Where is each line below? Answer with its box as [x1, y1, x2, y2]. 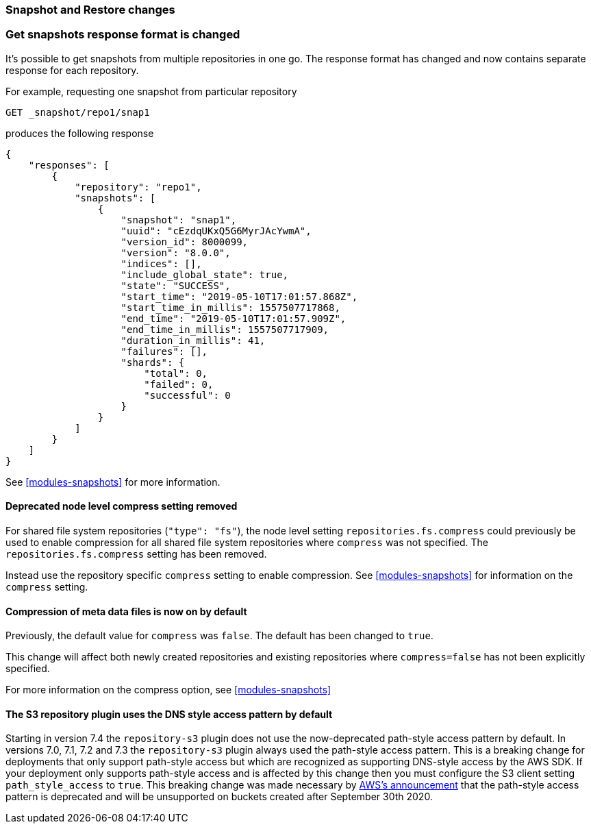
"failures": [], [121, 345, 208, 357]
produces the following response [5, 127, 154, 139]
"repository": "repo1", [75, 181, 202, 193]
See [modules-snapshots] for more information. [5, 475, 221, 488]
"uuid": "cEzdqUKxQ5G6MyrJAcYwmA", [121, 225, 312, 236]
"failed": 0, [144, 378, 214, 390]
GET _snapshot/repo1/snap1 [5, 106, 150, 118]
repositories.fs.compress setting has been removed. [5, 547, 267, 560]
